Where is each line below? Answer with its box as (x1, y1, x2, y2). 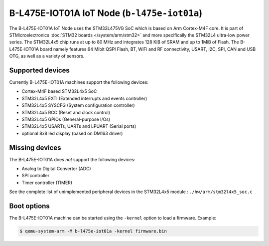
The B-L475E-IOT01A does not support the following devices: (9, 156, 135, 162)
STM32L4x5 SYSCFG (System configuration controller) (21, 102, 135, 108)
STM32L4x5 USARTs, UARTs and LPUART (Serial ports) (21, 123, 136, 129)
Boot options (9, 202, 50, 211)
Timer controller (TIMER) (21, 180, 72, 186)
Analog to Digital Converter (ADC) (21, 166, 92, 172)
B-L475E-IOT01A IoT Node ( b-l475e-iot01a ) (9, 7, 203, 18)
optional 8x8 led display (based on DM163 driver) (21, 130, 123, 136)
